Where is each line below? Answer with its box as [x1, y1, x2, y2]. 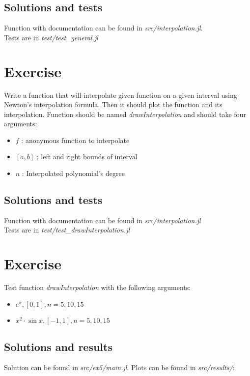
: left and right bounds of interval [36, 151, 138, 162]
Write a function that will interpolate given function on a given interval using [4, 89, 237, 100]
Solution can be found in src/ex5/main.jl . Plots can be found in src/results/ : [4, 362, 235, 373]
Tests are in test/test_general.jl [4, 32, 98, 42]
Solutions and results [4, 339, 112, 354]
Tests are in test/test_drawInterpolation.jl [4, 225, 130, 235]
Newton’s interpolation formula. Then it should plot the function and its [4, 99, 222, 110]
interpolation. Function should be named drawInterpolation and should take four [4, 109, 246, 119]
